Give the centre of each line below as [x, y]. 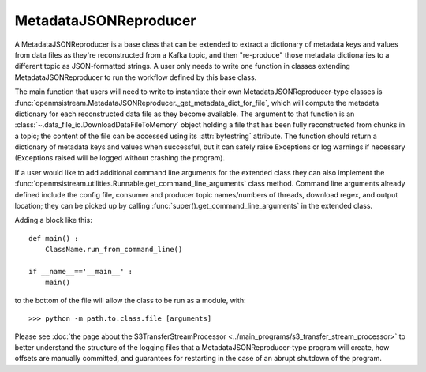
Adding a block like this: [53, 220]
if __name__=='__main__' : [81, 271]
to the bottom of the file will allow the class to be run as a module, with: [130, 300]
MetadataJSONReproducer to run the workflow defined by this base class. [136, 77]
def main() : [54, 238]
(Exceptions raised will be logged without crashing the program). [120, 158]
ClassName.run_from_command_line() [114, 250]
